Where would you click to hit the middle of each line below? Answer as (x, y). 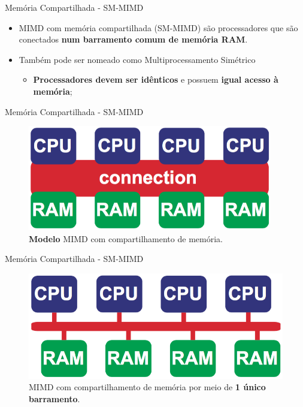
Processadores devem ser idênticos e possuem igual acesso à (156, 79)
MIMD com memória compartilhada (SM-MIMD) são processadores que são (158, 27)
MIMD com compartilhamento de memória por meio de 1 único (147, 387)
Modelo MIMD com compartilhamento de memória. (126, 238)
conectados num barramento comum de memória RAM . (133, 39)
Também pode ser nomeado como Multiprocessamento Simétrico (137, 59)
